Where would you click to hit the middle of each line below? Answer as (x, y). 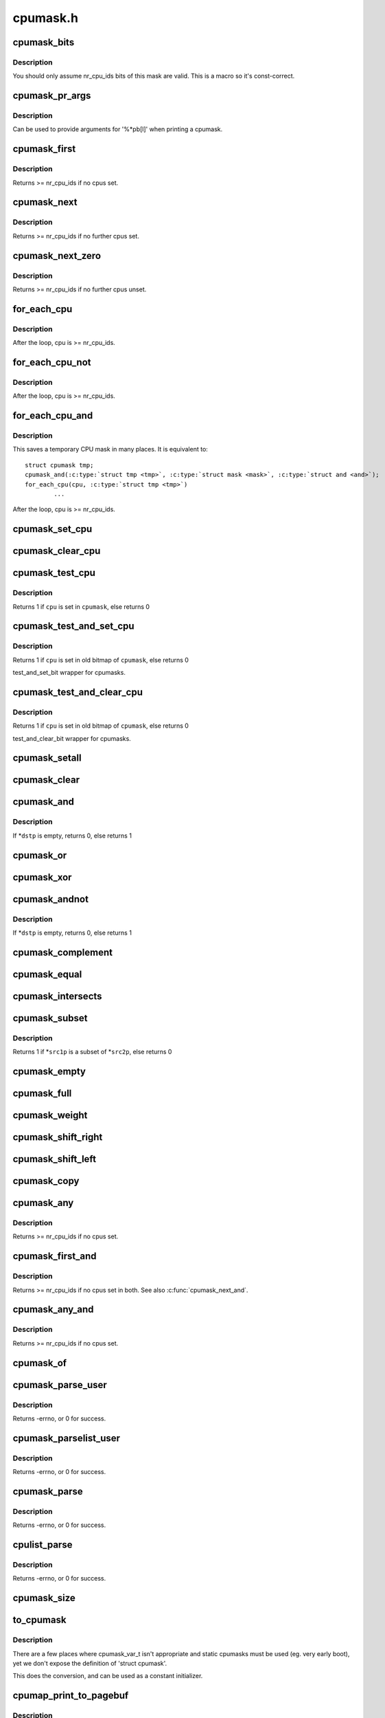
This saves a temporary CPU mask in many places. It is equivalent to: (110, 449)
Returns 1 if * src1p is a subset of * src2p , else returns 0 (92, 1052)
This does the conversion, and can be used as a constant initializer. (108, 1676)
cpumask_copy (46, 1181)
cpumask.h (46, 18)
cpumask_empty (49, 1072)
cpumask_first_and (55, 1257)
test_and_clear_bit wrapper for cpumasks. (72, 738)
